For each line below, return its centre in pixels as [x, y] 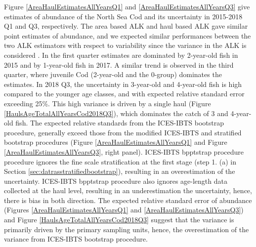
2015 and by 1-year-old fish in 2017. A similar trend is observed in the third [119, 64]
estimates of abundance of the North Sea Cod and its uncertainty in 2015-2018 [123, 16]
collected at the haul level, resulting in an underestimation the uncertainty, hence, [128, 190]
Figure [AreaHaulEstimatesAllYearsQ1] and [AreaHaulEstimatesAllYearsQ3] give [127, 6]
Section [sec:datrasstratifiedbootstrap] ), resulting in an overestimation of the [120, 171]
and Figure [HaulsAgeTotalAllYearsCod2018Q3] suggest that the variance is [119, 220]
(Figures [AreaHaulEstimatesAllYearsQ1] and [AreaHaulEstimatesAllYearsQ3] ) [124, 210]
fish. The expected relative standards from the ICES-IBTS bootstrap [120, 123]
